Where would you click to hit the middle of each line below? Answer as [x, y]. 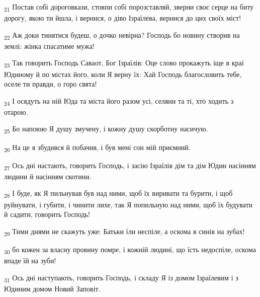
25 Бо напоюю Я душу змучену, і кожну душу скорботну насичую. [106, 129]
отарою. [16, 112]
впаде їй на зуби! [30, 260]
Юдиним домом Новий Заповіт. [52, 288]
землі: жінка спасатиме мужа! [49, 46]
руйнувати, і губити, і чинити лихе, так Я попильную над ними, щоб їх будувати [128, 204]
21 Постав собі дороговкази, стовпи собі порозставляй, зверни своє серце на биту [129, 7]
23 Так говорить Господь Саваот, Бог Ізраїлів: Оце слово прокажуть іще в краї [124, 63]
